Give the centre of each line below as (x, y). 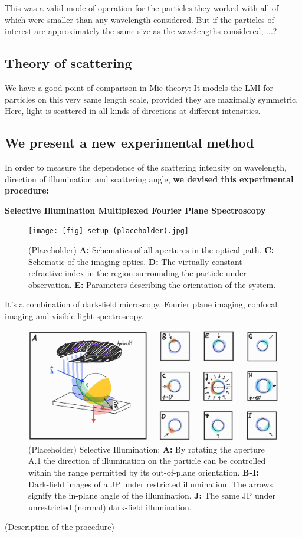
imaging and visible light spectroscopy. (74, 315)
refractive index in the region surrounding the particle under (137, 273)
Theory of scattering (68, 63)
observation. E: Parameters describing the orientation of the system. (152, 284)
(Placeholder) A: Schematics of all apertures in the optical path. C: (151, 250)
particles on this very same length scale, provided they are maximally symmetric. (152, 99)
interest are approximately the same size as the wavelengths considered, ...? (141, 31)
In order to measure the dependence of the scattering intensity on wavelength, (146, 167)
